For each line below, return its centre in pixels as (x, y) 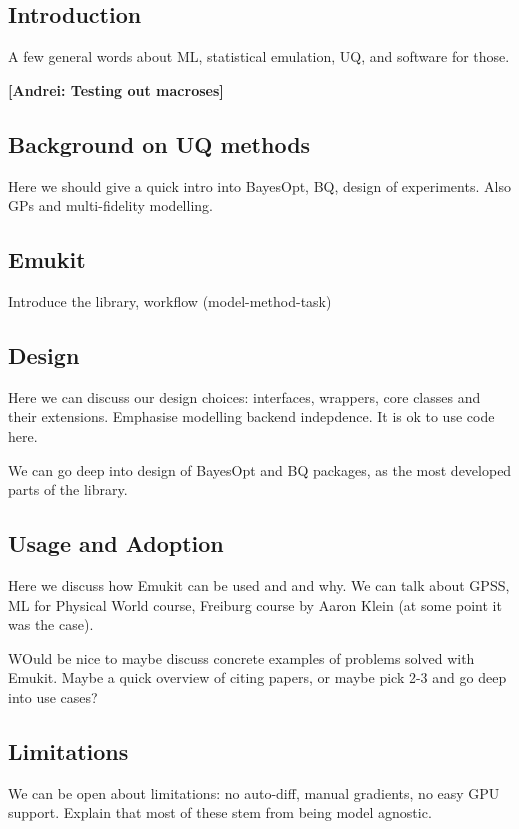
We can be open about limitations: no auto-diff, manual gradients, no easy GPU (254, 792)
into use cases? (53, 696)
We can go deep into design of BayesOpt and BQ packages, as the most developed (260, 469)
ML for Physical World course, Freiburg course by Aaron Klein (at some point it (255, 604)
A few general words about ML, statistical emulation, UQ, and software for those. (259, 56)
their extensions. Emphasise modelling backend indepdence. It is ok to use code (251, 416)
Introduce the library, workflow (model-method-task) (170, 300)
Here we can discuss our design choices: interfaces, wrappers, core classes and (244, 396)
